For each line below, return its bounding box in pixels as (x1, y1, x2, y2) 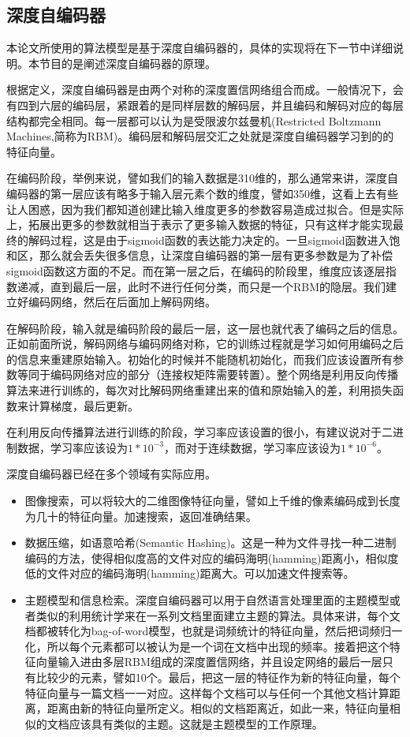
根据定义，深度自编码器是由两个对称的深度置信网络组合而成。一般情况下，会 (6, 81, 404, 98)
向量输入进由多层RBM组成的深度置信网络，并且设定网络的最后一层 (35, 653, 382, 670)
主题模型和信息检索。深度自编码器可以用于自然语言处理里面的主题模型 (24, 592, 389, 608)
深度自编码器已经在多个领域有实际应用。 (6, 466, 216, 482)
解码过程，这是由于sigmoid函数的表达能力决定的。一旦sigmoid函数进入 (28, 231, 389, 248)
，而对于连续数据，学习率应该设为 (163, 439, 341, 455)
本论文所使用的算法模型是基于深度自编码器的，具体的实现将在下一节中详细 (6, 39, 393, 56)
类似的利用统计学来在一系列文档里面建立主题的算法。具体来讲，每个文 (35, 607, 401, 623)
